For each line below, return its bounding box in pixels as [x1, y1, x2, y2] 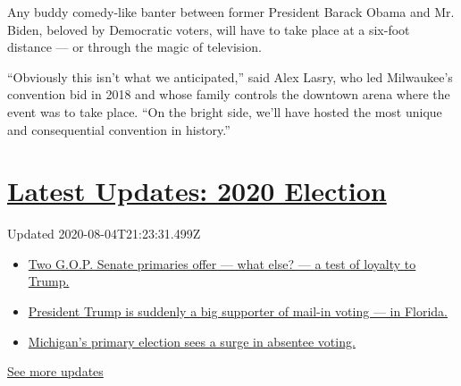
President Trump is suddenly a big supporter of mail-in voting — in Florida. [28, 302, 448, 321]
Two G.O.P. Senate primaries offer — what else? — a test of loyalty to [28, 254, 416, 273]
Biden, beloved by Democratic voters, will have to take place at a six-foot [7, 20, 410, 38]
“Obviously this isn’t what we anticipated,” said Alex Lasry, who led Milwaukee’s [7, 67, 453, 86]
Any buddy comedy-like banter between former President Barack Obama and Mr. [7, 3, 455, 21]
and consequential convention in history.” [7, 120, 230, 138]
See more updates [7, 362, 104, 381]
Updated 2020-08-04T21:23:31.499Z [7, 224, 201, 243]
